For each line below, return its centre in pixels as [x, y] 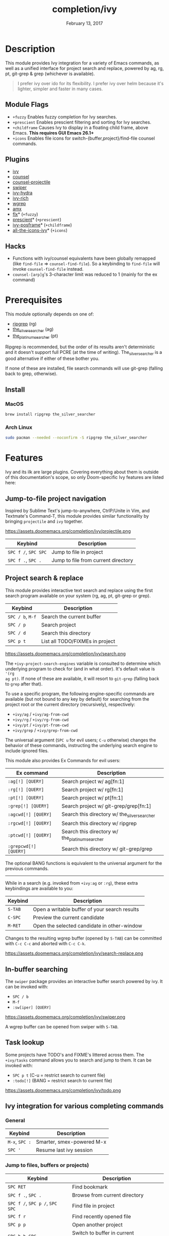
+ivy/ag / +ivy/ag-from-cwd [40, 714]
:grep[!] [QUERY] [28, 806]
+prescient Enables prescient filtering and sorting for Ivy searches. [82, 122]
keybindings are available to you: [39, 889]
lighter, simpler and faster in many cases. [60, 89]
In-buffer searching [36, 969]
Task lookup [25, 1043]
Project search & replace [45, 578]
